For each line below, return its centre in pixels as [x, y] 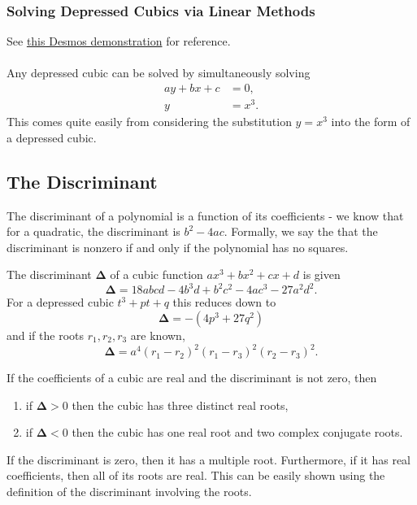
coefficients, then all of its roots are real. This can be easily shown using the [196, 475]
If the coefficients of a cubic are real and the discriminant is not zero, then [192, 378]
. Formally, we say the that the [301, 231]
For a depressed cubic [60, 302]
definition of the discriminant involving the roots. [129, 492]
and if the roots [46, 335]
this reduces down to [224, 302]
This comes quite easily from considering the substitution [149, 122]
